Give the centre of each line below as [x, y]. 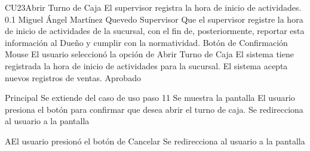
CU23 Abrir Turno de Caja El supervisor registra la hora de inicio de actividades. [153, 7]
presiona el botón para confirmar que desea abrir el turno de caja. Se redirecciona [154, 109]
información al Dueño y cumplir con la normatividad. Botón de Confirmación [146, 42]
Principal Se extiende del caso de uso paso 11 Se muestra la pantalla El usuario [150, 98]
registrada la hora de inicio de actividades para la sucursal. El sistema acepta [146, 65]
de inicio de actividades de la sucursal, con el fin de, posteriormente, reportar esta [155, 31]
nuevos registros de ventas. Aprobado [73, 77]
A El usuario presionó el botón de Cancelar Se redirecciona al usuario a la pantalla [155, 141]
